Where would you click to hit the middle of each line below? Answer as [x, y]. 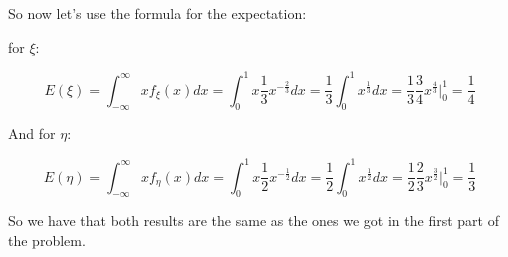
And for [32, 133]
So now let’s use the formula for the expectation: [157, 13]
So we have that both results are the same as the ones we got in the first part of [253, 220]
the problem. [47, 239]
